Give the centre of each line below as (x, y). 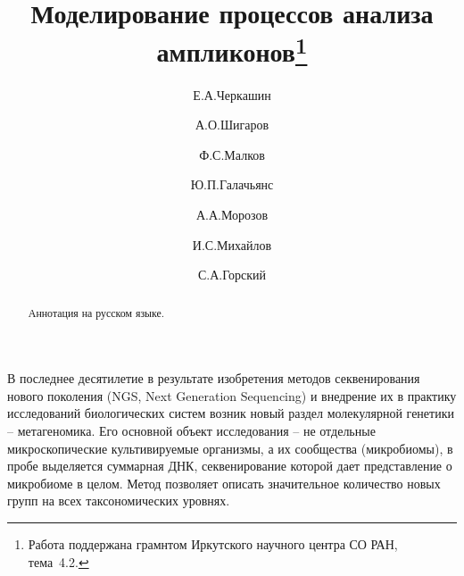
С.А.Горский (232, 275)
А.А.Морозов (232, 215)
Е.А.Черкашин (232, 94)
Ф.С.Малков (232, 154)
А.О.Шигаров (232, 125)
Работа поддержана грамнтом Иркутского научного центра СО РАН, (213, 544)
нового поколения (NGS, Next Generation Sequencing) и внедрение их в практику (232, 395)
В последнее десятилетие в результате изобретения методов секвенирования (214, 378)
